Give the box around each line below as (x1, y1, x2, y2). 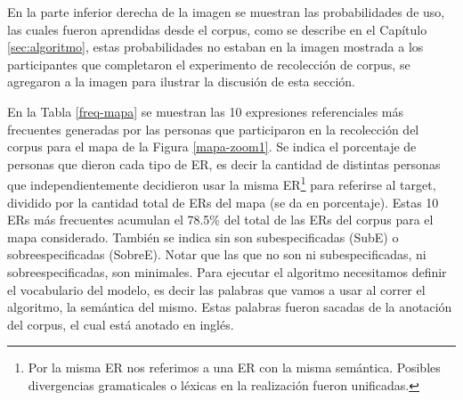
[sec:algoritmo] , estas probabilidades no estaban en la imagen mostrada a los (7, 37, 424, 56)
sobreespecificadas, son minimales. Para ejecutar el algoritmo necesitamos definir (7, 262, 447, 281)
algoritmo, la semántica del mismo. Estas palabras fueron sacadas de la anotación (7, 298, 452, 316)
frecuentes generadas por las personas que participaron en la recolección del (7, 119, 419, 138)
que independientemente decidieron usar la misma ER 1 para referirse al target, (7, 173, 436, 193)
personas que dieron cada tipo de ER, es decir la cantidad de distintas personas (7, 154, 441, 173)
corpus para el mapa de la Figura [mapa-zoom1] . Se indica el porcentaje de (7, 137, 417, 156)
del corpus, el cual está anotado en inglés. (7, 314, 234, 333)
